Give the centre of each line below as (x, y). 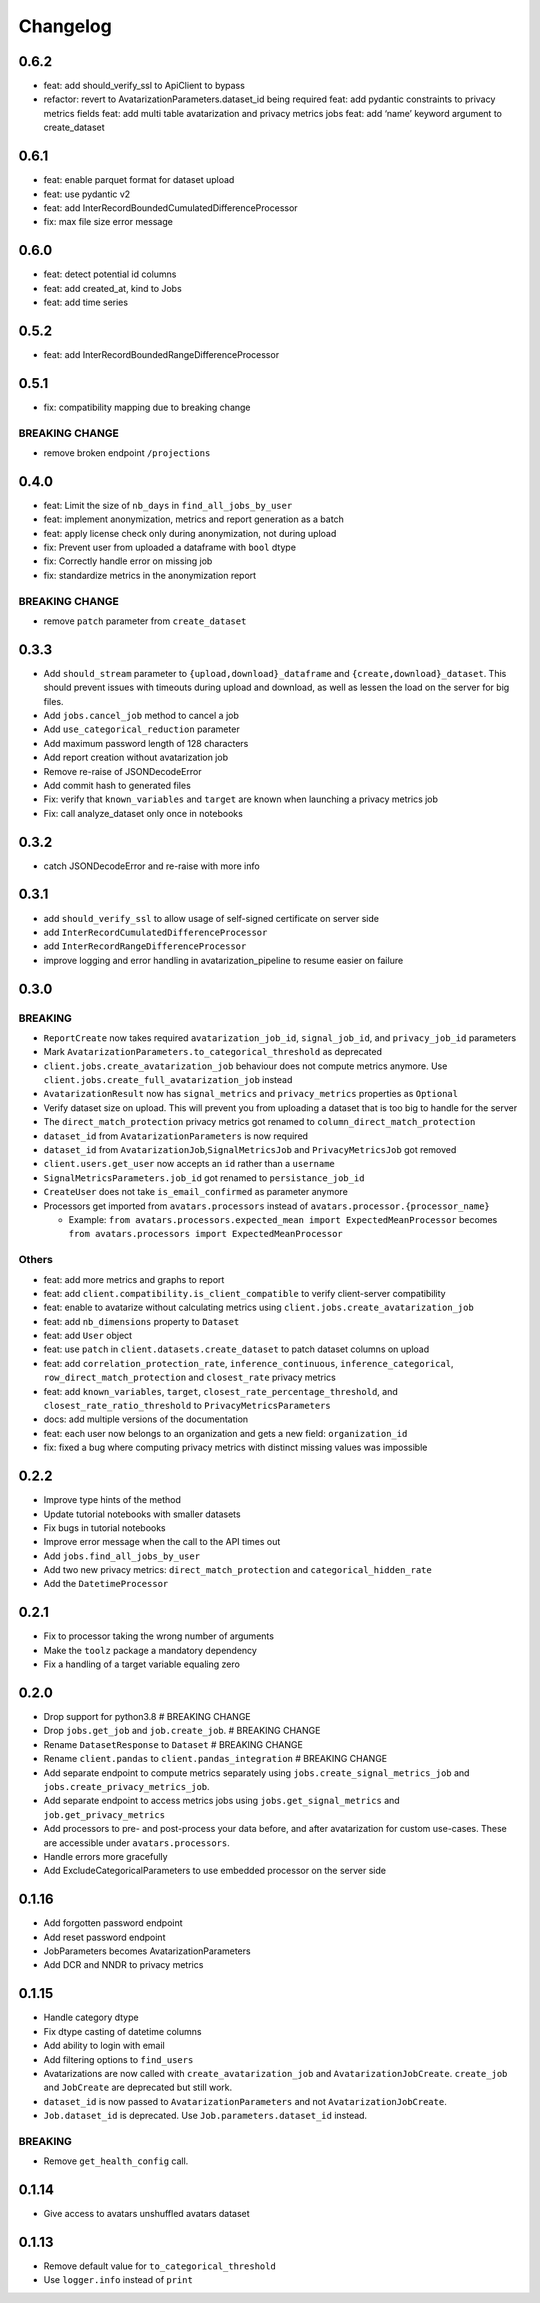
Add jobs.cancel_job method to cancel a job (141, 716)
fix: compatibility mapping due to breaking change (147, 407)
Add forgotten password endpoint (113, 1923)
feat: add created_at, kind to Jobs (112, 288)
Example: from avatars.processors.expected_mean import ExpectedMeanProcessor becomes (283, 1219)
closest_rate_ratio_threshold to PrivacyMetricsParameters (187, 1406)
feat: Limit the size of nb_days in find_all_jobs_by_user (168, 505)
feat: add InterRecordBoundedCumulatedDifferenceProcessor (171, 207)
